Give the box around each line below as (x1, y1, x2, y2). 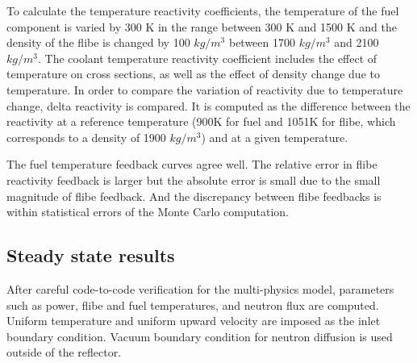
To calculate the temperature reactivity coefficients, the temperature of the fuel (6, 2, 399, 19)
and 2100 (334, 34, 379, 51)
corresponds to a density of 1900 (6, 128, 166, 145)
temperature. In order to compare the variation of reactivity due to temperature (6, 81, 403, 98)
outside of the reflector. (6, 344, 122, 361)
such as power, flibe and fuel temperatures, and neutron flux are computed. (6, 296, 379, 313)
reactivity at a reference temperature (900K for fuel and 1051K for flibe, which (6, 113, 396, 130)
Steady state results (6, 243, 175, 268)
